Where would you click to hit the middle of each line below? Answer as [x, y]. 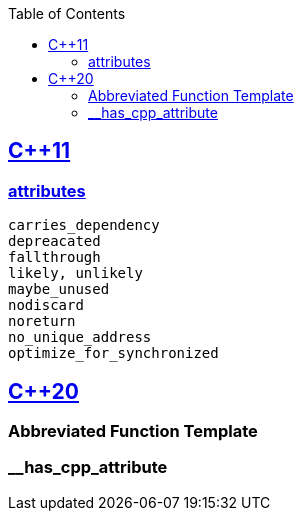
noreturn [42, 321]
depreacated [54, 241]
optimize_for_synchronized [113, 353]
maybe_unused [59, 289]
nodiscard [46, 305]
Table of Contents [67, 13]
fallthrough [54, 257]
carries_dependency [84, 225]
